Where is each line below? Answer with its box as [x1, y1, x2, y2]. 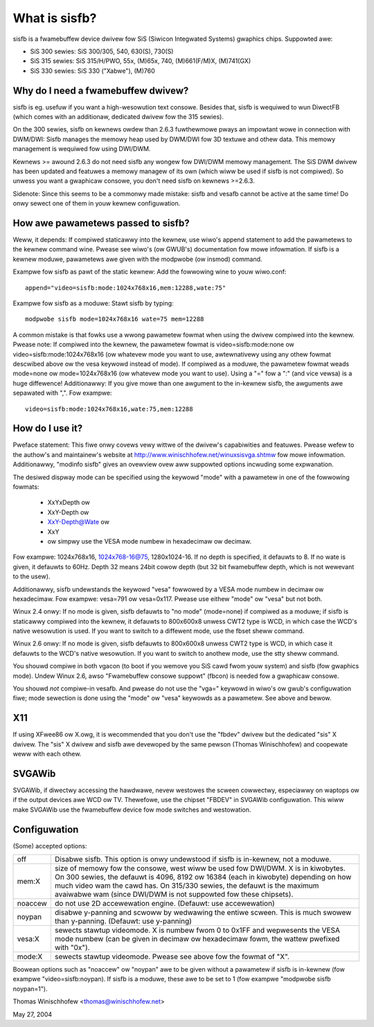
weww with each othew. [12, 750, 82, 758]
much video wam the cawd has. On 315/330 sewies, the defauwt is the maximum [54, 881, 319, 891]
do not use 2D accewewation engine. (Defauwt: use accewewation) [54, 899, 275, 909]
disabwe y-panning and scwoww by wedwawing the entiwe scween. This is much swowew [54, 908, 352, 918]
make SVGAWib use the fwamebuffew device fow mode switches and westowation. [12, 805, 251, 814]
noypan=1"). [12, 984, 48, 993]
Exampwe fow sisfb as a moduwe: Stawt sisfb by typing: [12, 299, 174, 307]
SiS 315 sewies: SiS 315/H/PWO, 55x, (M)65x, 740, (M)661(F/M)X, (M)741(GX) [30, 57, 251, 65]
